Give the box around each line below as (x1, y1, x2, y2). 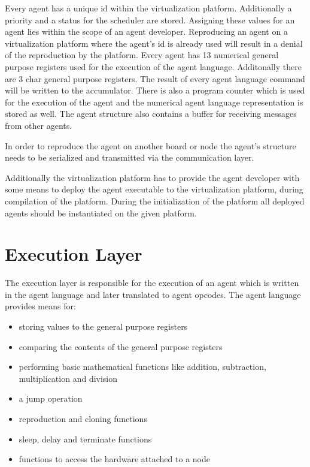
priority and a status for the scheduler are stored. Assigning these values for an (5, 13, 295, 26)
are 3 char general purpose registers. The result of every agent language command (5, 72, 305, 85)
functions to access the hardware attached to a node (19, 453, 210, 465)
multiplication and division (19, 372, 118, 384)
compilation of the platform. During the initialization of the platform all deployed (5, 194, 305, 207)
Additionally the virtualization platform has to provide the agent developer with (5, 171, 300, 183)
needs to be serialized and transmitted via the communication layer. (5, 151, 254, 164)
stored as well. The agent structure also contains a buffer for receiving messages (5, 107, 297, 120)
